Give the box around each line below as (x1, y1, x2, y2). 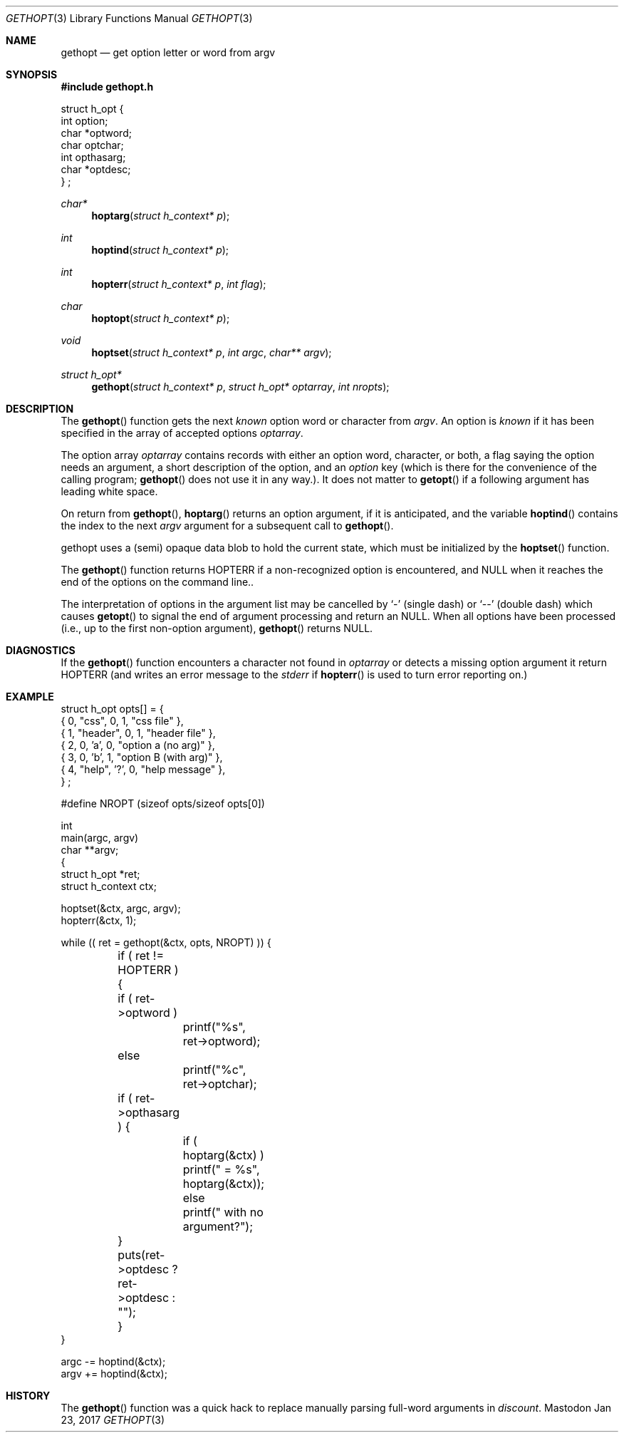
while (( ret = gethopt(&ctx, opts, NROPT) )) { (61, 936, 271, 948)
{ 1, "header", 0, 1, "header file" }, (61, 727, 216, 739)
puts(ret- (118, 1248, 165, 1262)
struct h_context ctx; (61, 880, 157, 892)
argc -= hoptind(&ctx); (61, 1355, 166, 1367)
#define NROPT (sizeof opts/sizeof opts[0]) (61, 797, 265, 809)
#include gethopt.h (61, 81, 154, 93)
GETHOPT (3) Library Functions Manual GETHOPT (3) (6, 12, 253, 24)
